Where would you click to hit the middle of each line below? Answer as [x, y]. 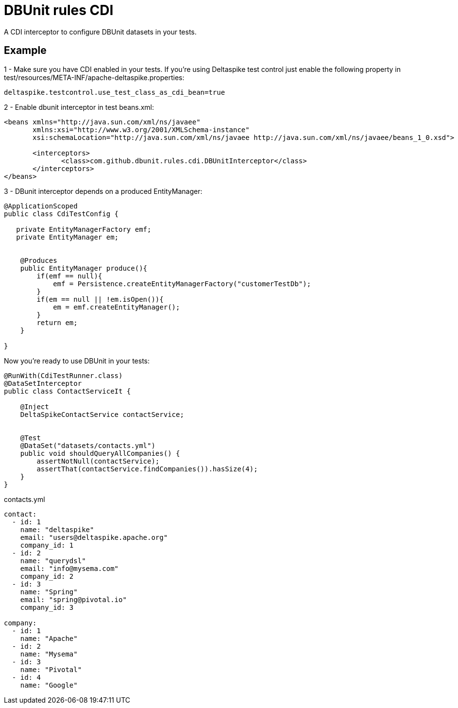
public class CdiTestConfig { [61, 214]
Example [25, 51]
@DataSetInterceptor [43, 383]
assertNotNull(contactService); [98, 461]
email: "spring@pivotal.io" [73, 599]
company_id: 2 [47, 576]
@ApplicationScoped [41, 206]
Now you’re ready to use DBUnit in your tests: [77, 361]
